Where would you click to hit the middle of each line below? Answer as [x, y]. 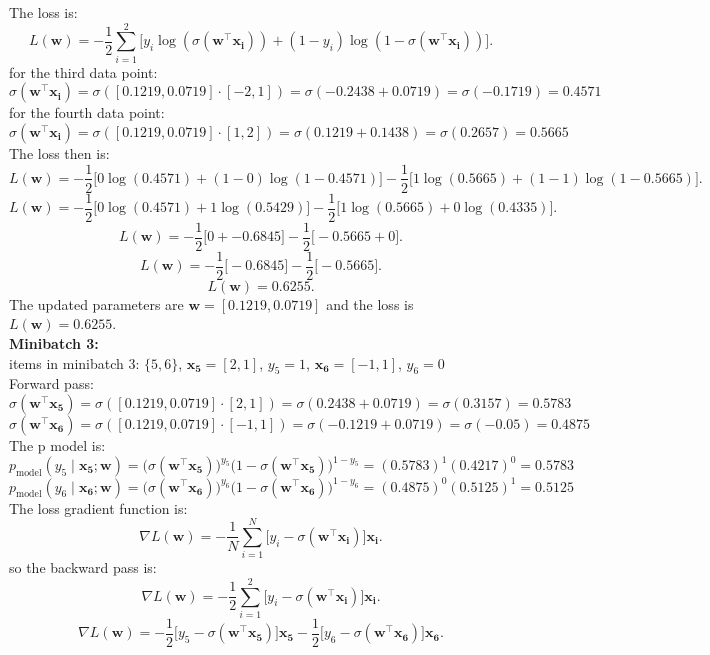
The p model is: [57, 444]
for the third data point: [83, 71]
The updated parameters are [96, 303]
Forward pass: [51, 383]
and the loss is [370, 303]
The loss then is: [59, 152]
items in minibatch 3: [74, 362]
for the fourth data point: [87, 112]
